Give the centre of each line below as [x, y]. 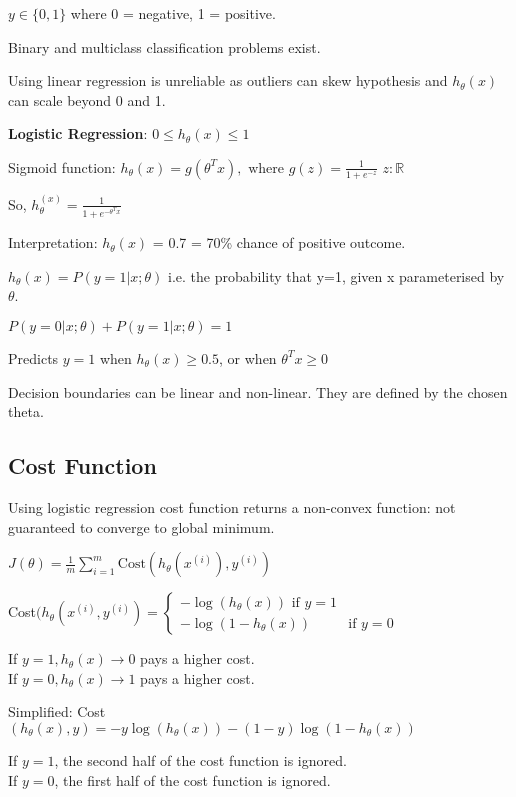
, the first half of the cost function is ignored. [192, 779]
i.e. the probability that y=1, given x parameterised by [336, 275]
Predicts [33, 357]
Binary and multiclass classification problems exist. [164, 46]
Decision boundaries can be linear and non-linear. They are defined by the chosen [258, 391]
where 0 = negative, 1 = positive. [173, 13]
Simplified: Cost [57, 711]
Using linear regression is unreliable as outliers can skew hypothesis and [228, 80]
